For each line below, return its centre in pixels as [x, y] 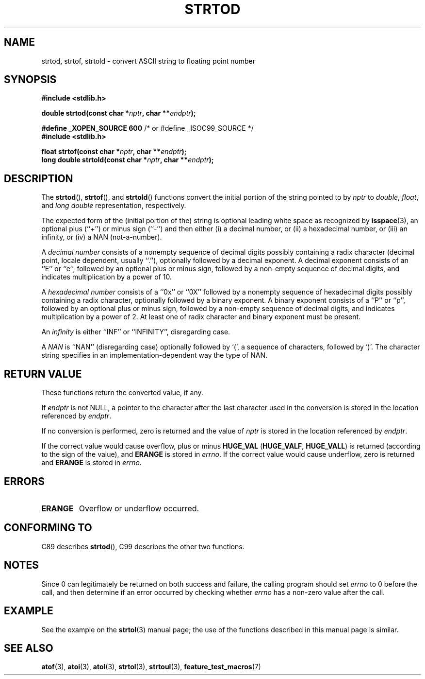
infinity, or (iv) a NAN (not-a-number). [102, 237]
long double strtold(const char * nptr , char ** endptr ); [128, 160]
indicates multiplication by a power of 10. [106, 277]
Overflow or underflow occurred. [139, 508]
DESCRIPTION [39, 178]
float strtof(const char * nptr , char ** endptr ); [114, 152]
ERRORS [25, 481]
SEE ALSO [29, 648]
